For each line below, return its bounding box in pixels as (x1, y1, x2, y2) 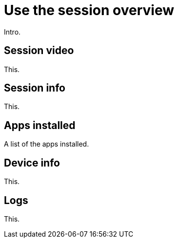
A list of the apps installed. (4, 140, 89, 149)
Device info (4, 156, 60, 169)
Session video (4, 44, 74, 57)
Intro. (4, 27, 21, 36)
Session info (4, 82, 65, 94)
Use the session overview (4, 2, 175, 19)
